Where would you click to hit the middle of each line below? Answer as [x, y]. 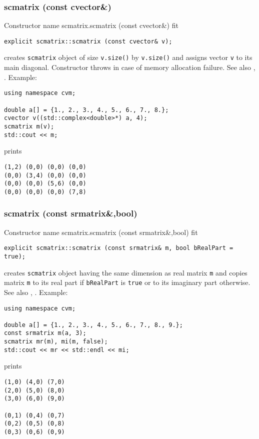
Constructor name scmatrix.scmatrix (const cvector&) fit [91, 25]
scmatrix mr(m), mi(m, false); [56, 342]
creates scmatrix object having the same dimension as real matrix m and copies [126, 272]
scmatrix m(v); [29, 126]
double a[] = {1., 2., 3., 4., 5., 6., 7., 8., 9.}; [93, 325]
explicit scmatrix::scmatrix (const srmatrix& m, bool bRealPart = [119, 248]
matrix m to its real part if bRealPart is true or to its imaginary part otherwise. [127, 282]
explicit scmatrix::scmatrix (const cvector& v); [88, 41]
